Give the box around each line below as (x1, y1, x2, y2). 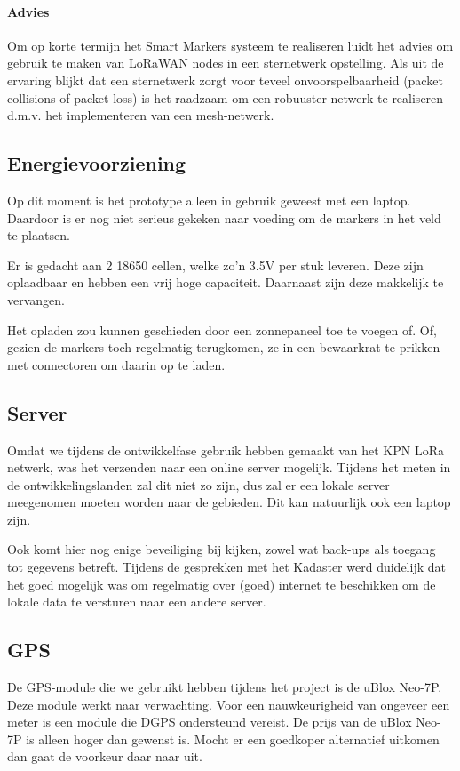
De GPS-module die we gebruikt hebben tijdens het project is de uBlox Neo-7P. (7, 678, 442, 696)
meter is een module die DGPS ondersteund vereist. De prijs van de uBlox (7, 712, 412, 731)
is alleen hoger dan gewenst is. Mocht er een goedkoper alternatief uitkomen (26, 729, 440, 748)
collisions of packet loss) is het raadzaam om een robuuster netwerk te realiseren (7, 88, 444, 107)
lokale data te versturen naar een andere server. (7, 592, 266, 611)
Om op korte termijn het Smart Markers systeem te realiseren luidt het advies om (7, 36, 454, 54)
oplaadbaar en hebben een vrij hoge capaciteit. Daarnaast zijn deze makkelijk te (7, 273, 444, 292)
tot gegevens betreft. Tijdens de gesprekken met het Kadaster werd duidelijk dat (7, 558, 446, 576)
